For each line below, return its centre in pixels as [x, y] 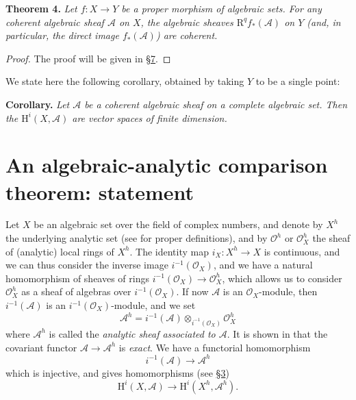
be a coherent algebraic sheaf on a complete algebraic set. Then [216, 104]
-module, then [288, 291]
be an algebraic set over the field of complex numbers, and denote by [178, 224]
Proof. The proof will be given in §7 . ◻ [88, 58]
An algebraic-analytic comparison [167, 165]
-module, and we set [153, 305]
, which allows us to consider [282, 278]
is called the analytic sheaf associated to [132, 333]
